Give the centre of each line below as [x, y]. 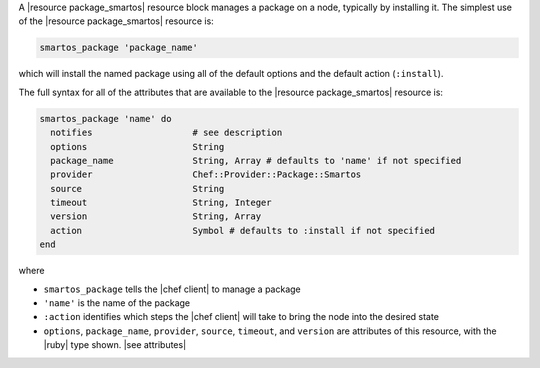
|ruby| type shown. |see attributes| [115, 345]
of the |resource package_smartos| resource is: [116, 21]
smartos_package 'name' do [105, 118]
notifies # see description [166, 133]
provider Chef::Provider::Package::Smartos [206, 174]
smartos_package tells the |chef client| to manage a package [172, 289]
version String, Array [156, 216]
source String [137, 188]
